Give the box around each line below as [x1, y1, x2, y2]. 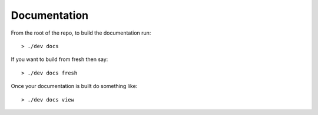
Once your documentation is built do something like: [11, 83, 138, 90]
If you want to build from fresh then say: [11, 56, 108, 63]
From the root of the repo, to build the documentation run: [11, 29, 151, 36]
